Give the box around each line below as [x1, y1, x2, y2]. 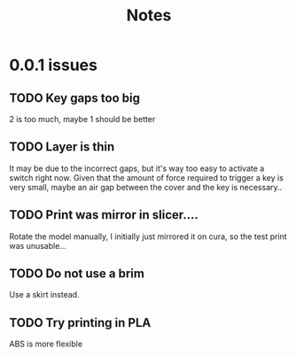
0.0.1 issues [9, 55, 97, 75]
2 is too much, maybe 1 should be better [9, 114, 156, 124]
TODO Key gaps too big [9, 90, 140, 105]
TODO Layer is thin [9, 139, 115, 155]
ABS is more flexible [9, 338, 82, 350]
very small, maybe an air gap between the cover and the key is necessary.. [9, 182, 283, 192]
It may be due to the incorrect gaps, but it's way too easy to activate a [9, 163, 265, 174]
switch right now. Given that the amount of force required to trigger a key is [9, 172, 284, 182]
